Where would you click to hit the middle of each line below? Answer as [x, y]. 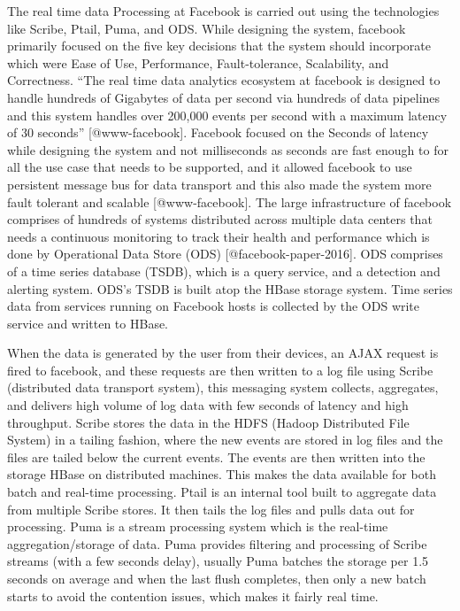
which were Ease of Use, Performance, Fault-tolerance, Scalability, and [198, 62]
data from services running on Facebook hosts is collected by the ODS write [214, 306]
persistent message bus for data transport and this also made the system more [219, 184]
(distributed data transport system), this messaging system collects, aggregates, [223, 387]
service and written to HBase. [88, 323]
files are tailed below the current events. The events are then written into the [216, 456]
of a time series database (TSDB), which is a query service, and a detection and [224, 271]
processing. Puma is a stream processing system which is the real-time [198, 526]
